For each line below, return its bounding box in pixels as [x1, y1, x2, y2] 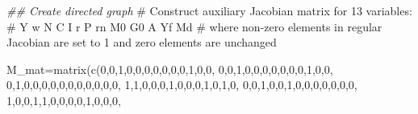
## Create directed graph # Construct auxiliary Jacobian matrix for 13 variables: [6, 2, 412, 18]
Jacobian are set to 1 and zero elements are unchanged [6, 34, 277, 51]
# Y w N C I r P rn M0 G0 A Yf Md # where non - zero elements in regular [6, 18, 382, 35]
